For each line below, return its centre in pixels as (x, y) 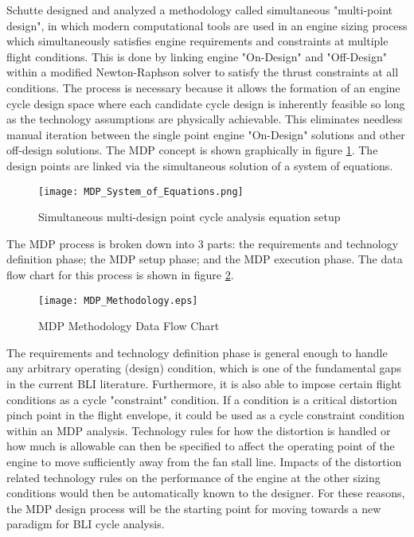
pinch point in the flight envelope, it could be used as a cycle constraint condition (206, 415)
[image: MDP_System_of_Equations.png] (141, 191)
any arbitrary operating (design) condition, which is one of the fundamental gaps (204, 368)
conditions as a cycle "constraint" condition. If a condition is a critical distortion (202, 399)
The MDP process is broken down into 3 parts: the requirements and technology (203, 243)
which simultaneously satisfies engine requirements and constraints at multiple (197, 41)
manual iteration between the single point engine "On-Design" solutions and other (206, 134)
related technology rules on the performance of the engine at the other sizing (193, 477)
